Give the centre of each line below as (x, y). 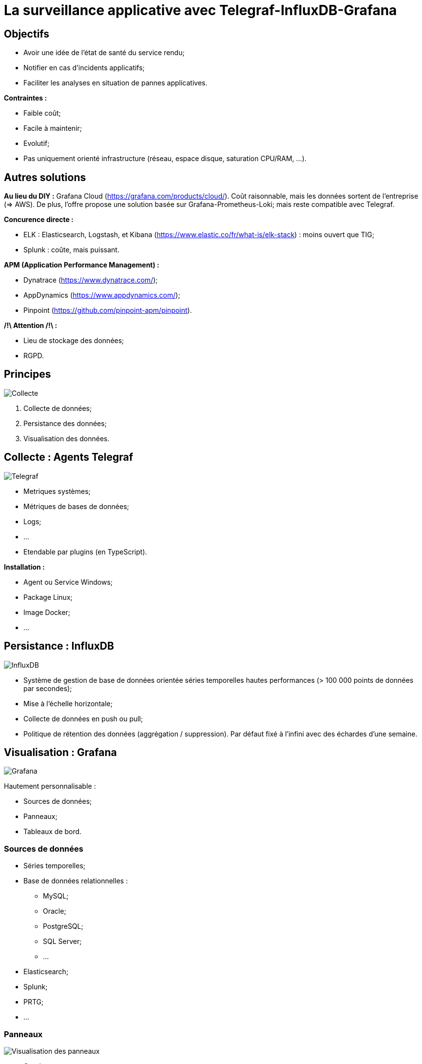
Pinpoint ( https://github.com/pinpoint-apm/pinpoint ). (108, 310)
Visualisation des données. (67, 438)
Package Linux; (48, 597)
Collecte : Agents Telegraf (69, 457)
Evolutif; (37, 143)
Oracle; (55, 911)
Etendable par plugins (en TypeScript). (85, 552)
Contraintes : (26, 98)
